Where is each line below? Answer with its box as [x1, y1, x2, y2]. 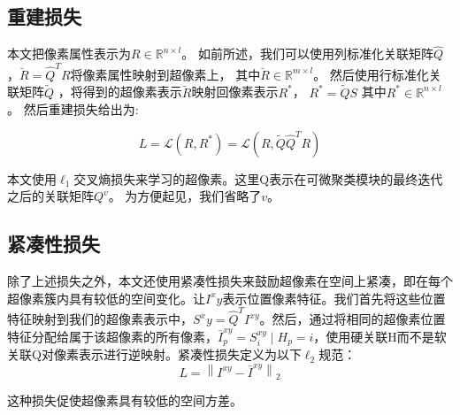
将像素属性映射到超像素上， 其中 [70, 65, 261, 83]
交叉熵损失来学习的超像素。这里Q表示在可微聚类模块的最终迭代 [73, 169, 443, 188]
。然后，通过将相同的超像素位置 [259, 310, 446, 328]
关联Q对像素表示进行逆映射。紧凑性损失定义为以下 [7, 345, 302, 364]
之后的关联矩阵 [7, 187, 94, 205]
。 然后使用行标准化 [313, 65, 429, 83]
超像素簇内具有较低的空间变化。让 [7, 288, 205, 307]
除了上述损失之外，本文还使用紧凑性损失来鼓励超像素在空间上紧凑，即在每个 [7, 272, 453, 290]
